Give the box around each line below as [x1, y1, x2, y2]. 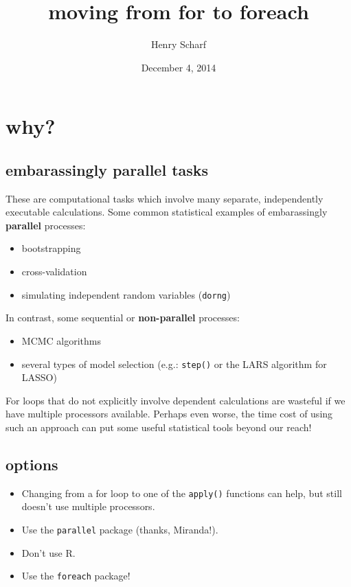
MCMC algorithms [21, 333, 102, 347]
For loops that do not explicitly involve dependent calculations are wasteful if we [5, 393, 346, 407]
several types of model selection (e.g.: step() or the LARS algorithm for [21, 356, 327, 371]
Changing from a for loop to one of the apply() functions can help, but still [21, 485, 342, 500]
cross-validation [21, 264, 87, 279]
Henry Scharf [150, 37, 207, 51]
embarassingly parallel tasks [5, 159, 209, 180]
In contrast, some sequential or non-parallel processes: [5, 310, 240, 325]
